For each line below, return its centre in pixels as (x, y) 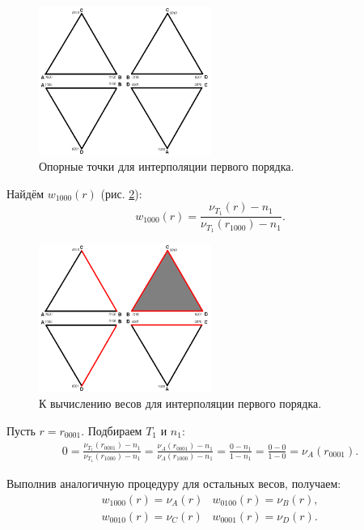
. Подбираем (112, 430)
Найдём (25, 193)
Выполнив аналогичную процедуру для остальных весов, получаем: (174, 483)
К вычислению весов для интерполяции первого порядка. (180, 403)
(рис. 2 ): (121, 193)
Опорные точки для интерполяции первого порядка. (167, 166)
